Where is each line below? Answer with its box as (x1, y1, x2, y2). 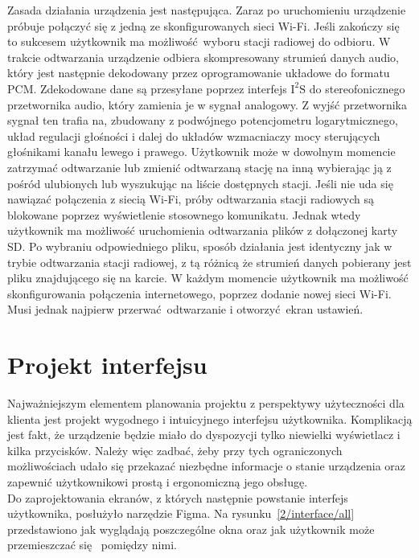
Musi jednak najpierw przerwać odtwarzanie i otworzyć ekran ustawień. (7, 301, 364, 318)
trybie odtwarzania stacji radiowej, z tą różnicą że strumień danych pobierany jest (7, 253, 412, 270)
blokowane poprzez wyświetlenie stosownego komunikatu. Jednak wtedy (7, 206, 361, 223)
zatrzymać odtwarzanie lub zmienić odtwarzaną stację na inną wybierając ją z (7, 158, 392, 175)
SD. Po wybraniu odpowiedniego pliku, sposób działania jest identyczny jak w (7, 237, 392, 254)
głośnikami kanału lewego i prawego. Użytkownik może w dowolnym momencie (7, 143, 396, 160)
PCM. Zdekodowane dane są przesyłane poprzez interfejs (7, 80, 287, 96)
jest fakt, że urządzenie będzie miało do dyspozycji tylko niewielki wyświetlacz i (7, 426, 401, 443)
